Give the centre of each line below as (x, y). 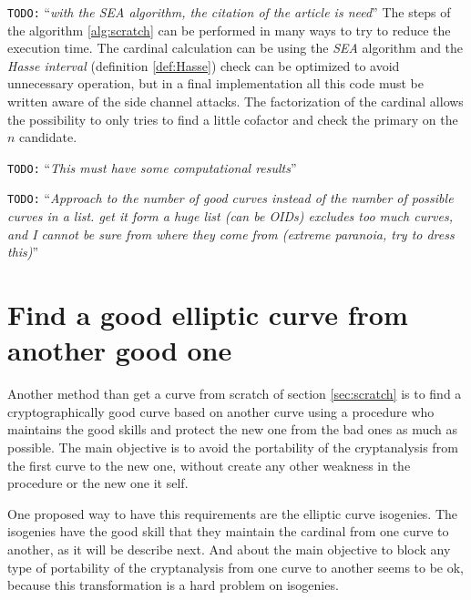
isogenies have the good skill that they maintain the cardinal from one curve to (228, 531)
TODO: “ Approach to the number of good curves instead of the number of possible (230, 198)
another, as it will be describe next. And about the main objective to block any (229, 549)
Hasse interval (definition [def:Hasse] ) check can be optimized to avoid (204, 65)
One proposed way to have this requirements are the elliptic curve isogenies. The (233, 513)
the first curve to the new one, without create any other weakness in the (209, 465)
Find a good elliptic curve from (208, 315)
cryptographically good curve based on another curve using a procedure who (221, 411)
